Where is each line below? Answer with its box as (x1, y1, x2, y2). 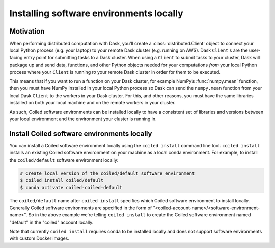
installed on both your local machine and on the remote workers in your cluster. (9, 100, 176, 106)
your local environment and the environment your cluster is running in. (9, 116, 157, 122)
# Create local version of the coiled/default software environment (20, 170, 195, 176)
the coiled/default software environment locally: (9, 157, 119, 163)
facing (9, 54, 23, 60)
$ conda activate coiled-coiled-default (20, 184, 122, 191)
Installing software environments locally (9, 8, 183, 19)
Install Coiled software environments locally (9, 129, 152, 138)
